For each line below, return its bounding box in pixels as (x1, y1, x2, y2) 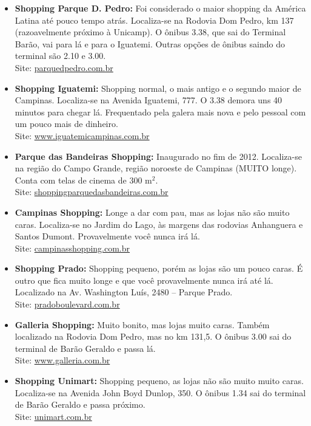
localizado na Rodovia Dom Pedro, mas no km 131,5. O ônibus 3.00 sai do (15, 330, 292, 343)
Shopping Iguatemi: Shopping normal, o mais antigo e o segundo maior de (15, 81, 301, 94)
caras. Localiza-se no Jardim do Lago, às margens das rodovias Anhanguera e (15, 218, 303, 230)
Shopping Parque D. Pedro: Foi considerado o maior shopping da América (15, 2, 306, 14)
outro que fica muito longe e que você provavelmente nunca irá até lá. (15, 273, 273, 286)
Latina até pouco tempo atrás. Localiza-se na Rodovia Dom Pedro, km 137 (15, 13, 294, 26)
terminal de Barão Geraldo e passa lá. (15, 342, 156, 354)
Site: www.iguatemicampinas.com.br (15, 129, 150, 142)
